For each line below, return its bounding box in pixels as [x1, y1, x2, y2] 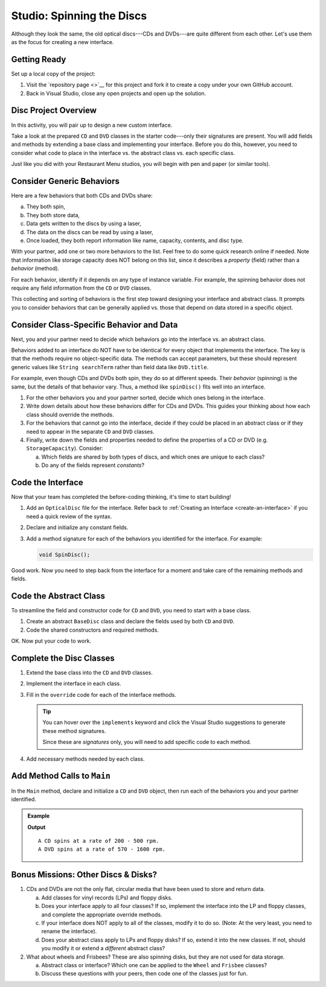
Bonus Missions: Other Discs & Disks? [11, 869, 157, 880]
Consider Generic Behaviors [11, 176, 120, 186]
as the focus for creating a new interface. [11, 38, 114, 45]
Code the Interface [11, 477, 84, 487]
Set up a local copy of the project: [11, 70, 96, 77]
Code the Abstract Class [11, 591, 106, 601]
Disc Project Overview [11, 106, 97, 116]
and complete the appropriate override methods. [41, 911, 162, 918]
